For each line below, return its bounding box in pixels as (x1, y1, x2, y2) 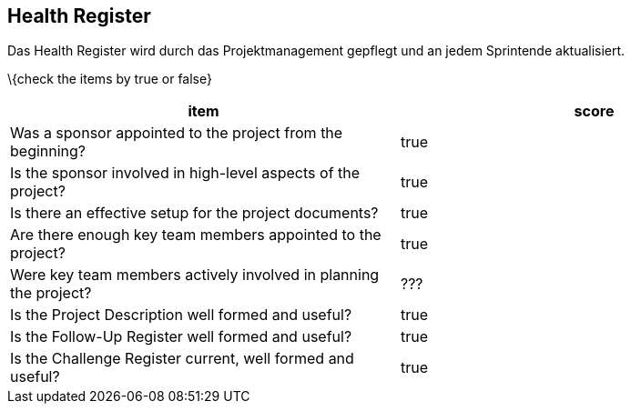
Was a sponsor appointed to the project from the (10, 124, 343, 143)
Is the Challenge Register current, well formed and (10, 349, 354, 368)
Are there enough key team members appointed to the (10, 226, 382, 245)
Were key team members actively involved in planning (10, 266, 380, 285)
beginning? (10, 142, 87, 161)
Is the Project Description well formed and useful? (10, 306, 352, 325)
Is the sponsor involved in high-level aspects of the (10, 164, 361, 183)
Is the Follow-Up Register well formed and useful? (10, 327, 352, 346)
